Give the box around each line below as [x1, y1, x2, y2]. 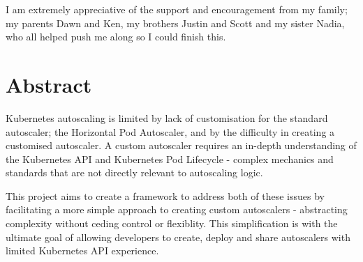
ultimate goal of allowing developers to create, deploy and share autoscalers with [6, 229, 350, 244]
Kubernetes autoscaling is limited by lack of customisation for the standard [6, 110, 328, 125]
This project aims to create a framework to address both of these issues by [6, 188, 325, 203]
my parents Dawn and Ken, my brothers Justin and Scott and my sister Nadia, [6, 15, 345, 30]
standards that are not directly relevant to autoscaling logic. [6, 165, 263, 180]
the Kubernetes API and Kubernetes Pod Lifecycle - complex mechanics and [6, 151, 334, 166]
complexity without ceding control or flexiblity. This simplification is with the [6, 216, 338, 231]
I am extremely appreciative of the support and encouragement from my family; [6, 2, 348, 16]
